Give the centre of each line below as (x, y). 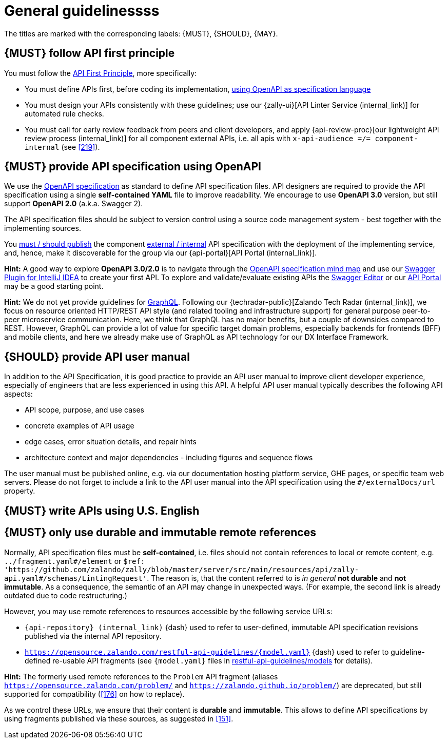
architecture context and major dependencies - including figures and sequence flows (169, 458)
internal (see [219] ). (62, 147)
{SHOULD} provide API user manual (97, 357)
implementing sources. (43, 228)
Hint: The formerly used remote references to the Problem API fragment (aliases (141, 676)
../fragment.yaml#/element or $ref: (75, 561)
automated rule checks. (64, 113)
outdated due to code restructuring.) (66, 595)
